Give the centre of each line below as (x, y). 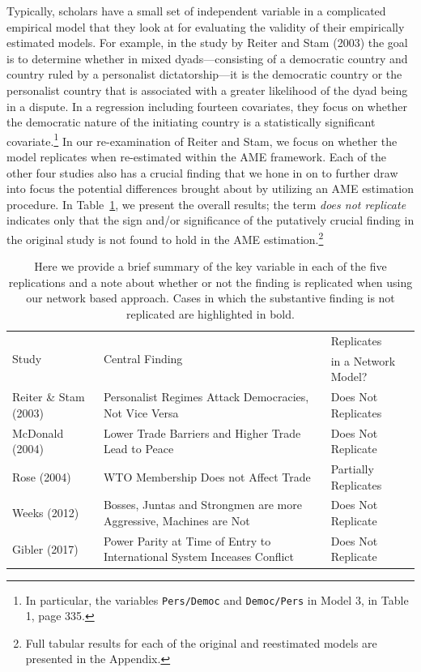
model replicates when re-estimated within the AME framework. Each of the (196, 156)
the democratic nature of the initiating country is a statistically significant (191, 122)
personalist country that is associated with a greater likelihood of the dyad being (207, 90)
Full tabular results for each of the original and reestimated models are (201, 642)
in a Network (363, 360)
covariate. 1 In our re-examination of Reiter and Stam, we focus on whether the (202, 139)
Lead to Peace (138, 449)
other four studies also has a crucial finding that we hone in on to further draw (202, 172)
